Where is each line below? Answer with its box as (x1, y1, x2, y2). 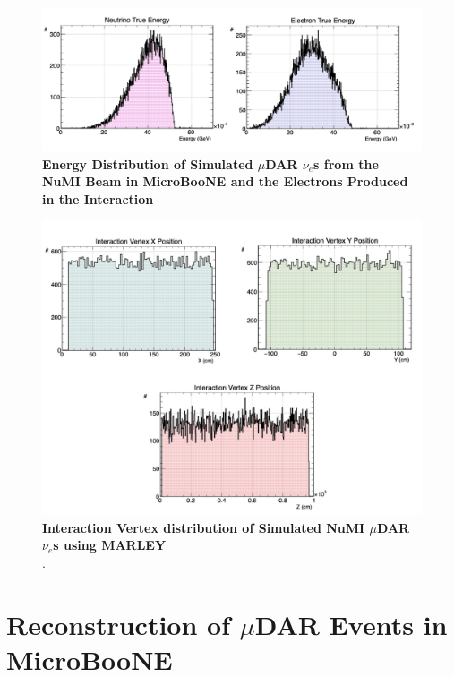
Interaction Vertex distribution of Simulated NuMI (42, 518, 365, 536)
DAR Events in (254, 605, 448, 642)
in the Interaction (42, 189, 154, 208)
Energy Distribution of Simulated (42, 154, 253, 173)
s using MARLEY (53, 536, 167, 554)
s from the (313, 154, 379, 173)
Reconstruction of (6, 605, 231, 642)
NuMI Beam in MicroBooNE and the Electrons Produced (42, 172, 408, 191)
